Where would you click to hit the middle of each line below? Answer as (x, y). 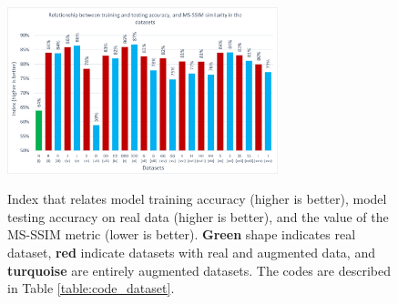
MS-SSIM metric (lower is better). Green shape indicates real (182, 234)
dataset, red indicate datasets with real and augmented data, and (191, 252)
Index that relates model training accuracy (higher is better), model (197, 199)
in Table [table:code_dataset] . (91, 288)
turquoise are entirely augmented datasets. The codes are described (199, 270)
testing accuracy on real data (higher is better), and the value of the (198, 216)
